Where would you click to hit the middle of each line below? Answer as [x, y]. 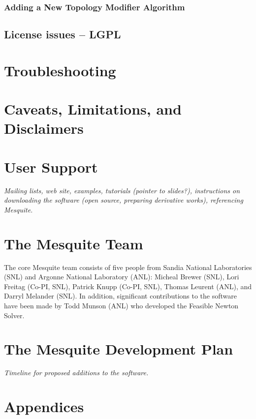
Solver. [14, 315]
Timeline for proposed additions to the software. [76, 373]
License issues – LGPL [63, 34]
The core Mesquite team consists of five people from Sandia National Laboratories [128, 267]
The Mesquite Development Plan [119, 349]
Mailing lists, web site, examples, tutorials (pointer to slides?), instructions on [122, 190]
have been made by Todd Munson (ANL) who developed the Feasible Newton [121, 305]
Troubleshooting [60, 70]
